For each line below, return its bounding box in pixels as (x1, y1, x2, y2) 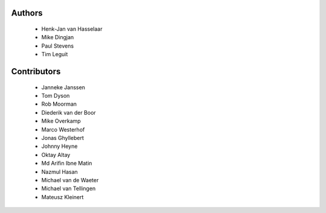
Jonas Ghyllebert (41, 134, 85, 141)
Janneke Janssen (41, 83, 86, 91)
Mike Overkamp (41, 118, 81, 125)
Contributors (11, 66, 61, 77)
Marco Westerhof (41, 126, 85, 133)
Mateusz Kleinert (41, 193, 84, 200)
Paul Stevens (41, 42, 74, 49)
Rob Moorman (41, 100, 77, 108)
